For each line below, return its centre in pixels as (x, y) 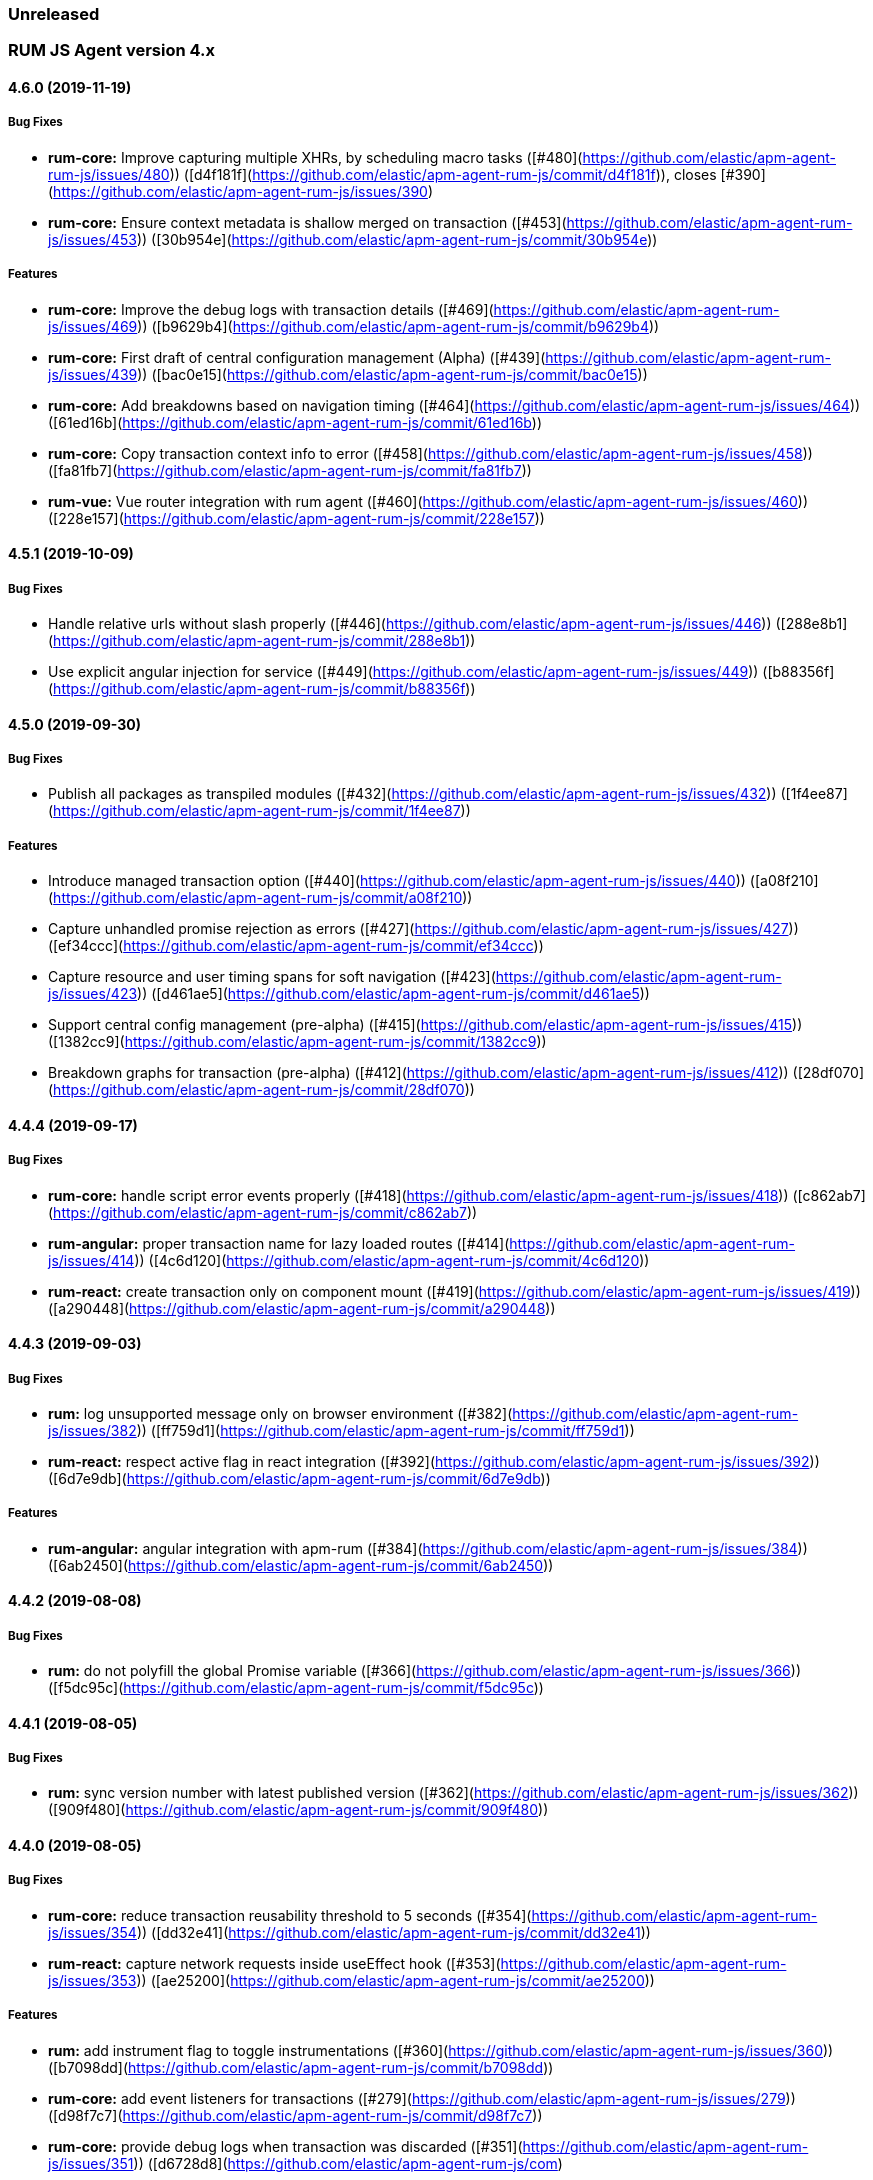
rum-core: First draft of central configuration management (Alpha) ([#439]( (297, 357)
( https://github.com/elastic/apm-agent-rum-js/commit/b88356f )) (262, 688)
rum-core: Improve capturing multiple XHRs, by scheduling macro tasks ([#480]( (315, 157)
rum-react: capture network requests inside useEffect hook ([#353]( (274, 1963)
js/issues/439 (93, 374)
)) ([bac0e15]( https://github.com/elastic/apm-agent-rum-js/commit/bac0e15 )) (392, 374)
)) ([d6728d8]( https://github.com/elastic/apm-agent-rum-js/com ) (348, 2163)
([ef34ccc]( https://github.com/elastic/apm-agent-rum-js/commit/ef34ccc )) (296, 946)
